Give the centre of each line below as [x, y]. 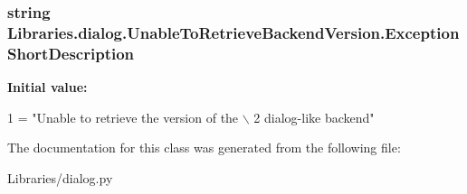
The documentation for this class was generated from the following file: [204, 148]
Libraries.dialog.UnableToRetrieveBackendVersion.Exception [233, 32]
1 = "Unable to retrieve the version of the [123, 117]
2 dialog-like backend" [314, 117]
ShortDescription [71, 53]
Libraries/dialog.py [60, 177]
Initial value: [48, 87]
